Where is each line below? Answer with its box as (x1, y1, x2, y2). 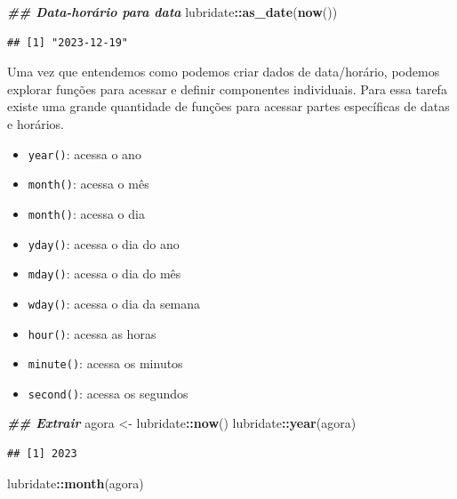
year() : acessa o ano (28, 144, 141, 163)
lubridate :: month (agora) (7, 473, 144, 492)
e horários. (7, 114, 64, 133)
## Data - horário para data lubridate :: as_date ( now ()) (7, 3, 338, 20)
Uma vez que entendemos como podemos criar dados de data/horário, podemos (7, 62, 440, 81)
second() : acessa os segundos (28, 383, 188, 402)
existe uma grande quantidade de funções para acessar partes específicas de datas (7, 97, 450, 116)
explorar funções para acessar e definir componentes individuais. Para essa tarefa (7, 79, 447, 98)
